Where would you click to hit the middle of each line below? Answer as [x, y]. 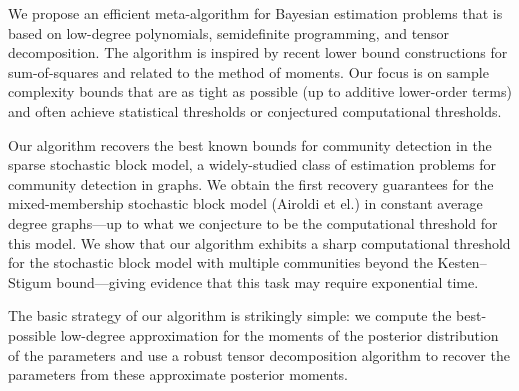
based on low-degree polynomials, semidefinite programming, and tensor [229, 32]
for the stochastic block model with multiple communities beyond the [220, 262]
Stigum [30, 281]
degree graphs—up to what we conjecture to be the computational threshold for [253, 222]
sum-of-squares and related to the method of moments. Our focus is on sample [248, 71]
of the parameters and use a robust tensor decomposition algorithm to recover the [259, 354]
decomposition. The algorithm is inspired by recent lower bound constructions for [258, 52]
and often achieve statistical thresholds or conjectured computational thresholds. [255, 110]
